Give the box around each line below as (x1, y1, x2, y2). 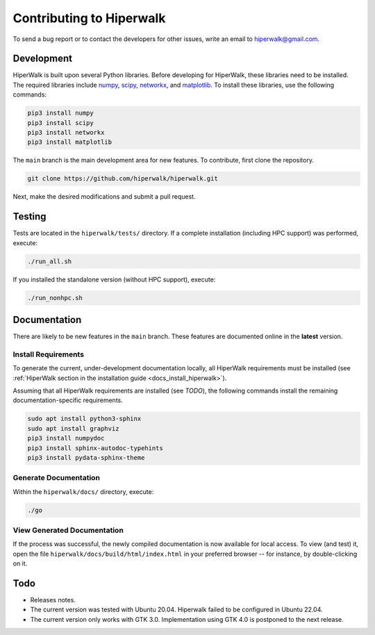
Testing (12, 211, 47, 222)
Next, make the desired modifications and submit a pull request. (12, 192, 196, 201)
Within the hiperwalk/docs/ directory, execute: (12, 487, 154, 496)
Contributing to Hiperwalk (12, 10, 166, 26)
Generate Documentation (12, 473, 101, 483)
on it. (12, 559, 28, 568)
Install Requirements (12, 349, 85, 359)
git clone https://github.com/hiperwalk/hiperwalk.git (27, 174, 218, 183)
